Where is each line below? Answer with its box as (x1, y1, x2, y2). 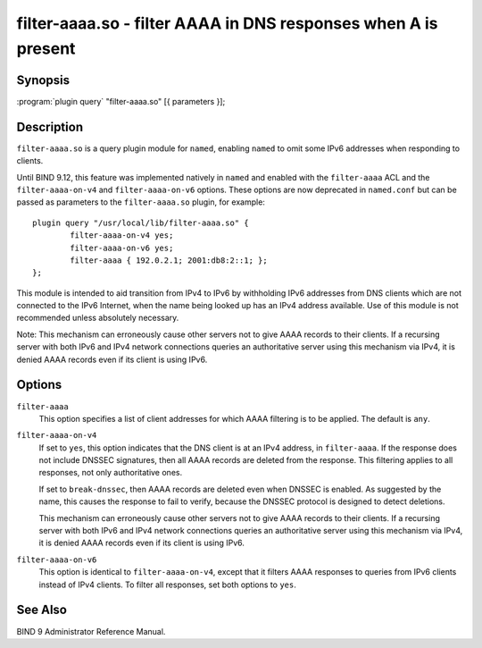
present (16, 38, 76, 58)
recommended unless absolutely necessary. (16, 313, 179, 324)
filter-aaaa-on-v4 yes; (70, 231, 174, 240)
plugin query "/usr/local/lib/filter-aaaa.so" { (32, 217, 249, 228)
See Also (16, 602, 67, 618)
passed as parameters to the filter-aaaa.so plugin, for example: (16, 197, 265, 207)
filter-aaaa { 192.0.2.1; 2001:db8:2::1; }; (70, 255, 268, 265)
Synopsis (16, 72, 71, 88)
